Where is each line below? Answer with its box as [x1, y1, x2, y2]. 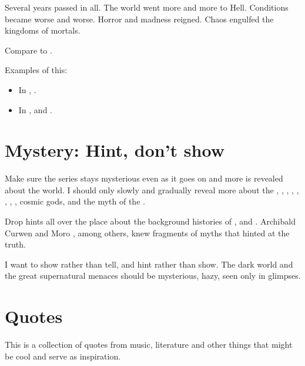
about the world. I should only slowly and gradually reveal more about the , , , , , [5, 183, 299, 196]
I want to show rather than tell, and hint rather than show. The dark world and [5, 258, 293, 270]
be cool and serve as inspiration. [5, 349, 121, 362]
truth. [5, 238, 26, 250]
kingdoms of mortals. [5, 24, 81, 37]
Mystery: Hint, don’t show [5, 138, 224, 162]
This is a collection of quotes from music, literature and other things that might [5, 338, 293, 351]
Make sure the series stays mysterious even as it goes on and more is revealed [5, 172, 283, 184]
